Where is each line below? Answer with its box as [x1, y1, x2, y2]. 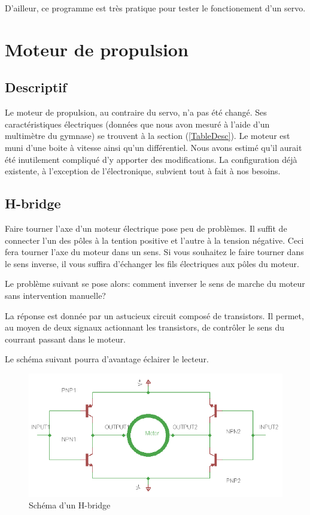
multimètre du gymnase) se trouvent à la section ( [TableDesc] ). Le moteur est [5, 129, 290, 142]
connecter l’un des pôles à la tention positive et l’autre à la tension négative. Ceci [5, 234, 304, 246]
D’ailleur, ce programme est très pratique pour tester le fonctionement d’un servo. [5, 2, 306, 14]
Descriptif [5, 78, 67, 96]
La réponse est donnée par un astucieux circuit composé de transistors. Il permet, [5, 309, 304, 322]
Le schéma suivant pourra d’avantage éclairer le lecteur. [5, 353, 209, 365]
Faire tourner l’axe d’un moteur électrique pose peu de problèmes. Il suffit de [5, 222, 287, 234]
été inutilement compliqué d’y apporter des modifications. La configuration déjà [5, 153, 297, 165]
